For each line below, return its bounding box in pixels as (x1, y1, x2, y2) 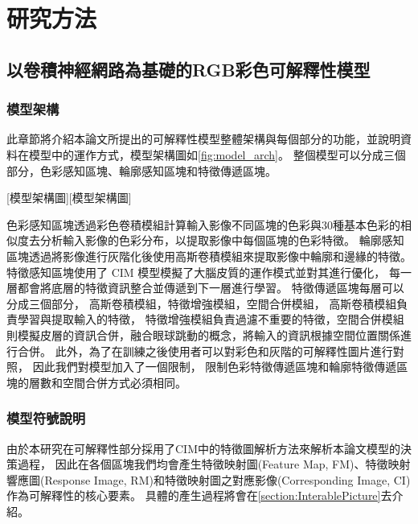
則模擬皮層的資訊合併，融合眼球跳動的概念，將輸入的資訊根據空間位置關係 (6, 326, 400, 343)
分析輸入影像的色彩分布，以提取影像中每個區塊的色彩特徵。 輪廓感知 (39, 232, 404, 249)
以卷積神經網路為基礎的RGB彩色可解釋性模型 (6, 56, 371, 81)
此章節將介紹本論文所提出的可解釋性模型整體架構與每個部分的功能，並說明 (6, 130, 400, 147)
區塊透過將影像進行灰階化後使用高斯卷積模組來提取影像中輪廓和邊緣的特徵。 (6, 247, 412, 264)
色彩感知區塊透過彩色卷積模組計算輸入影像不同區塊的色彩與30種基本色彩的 (6, 216, 400, 233)
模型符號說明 (6, 408, 86, 428)
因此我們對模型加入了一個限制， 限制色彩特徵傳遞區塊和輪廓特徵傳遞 (32, 358, 397, 375)
